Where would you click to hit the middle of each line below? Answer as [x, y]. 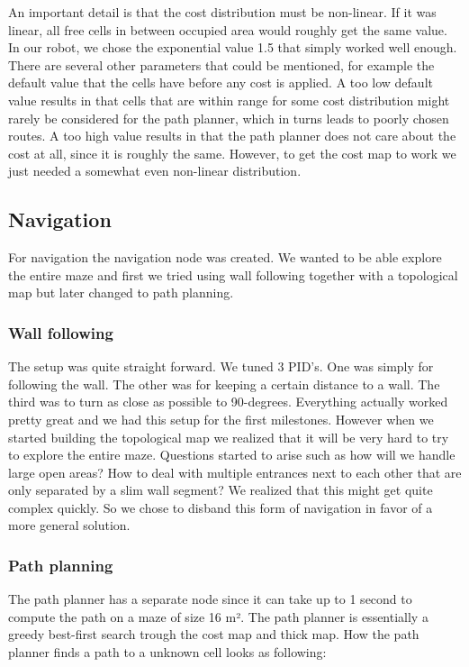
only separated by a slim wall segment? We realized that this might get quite [221, 490]
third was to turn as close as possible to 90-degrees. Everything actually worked [228, 402]
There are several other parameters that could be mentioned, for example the [221, 64]
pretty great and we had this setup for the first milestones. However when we [221, 419]
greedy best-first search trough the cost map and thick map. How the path [214, 634]
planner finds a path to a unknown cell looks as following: [167, 652]
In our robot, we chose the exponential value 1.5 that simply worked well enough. [233, 47]
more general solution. [69, 525]
